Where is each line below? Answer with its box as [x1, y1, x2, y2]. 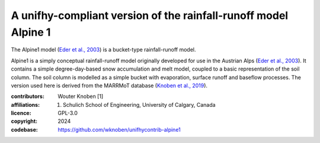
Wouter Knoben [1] [57, 93, 104, 100]
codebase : [11, 126, 38, 133]
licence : [11, 110, 32, 117]
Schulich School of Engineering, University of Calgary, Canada [63, 101, 216, 108]
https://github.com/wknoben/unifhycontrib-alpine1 [57, 126, 181, 133]
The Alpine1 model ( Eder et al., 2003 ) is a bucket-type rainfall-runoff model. [11, 46, 196, 53]
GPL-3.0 [57, 110, 78, 117]
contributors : [11, 93, 44, 100]
